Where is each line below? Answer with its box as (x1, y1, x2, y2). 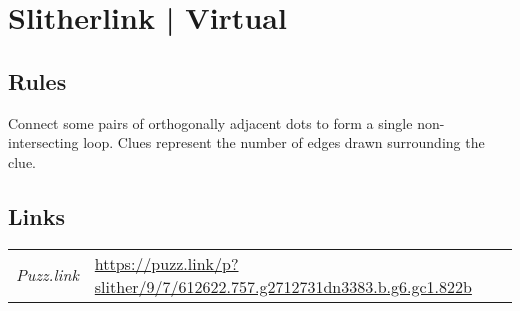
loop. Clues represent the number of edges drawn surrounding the (83, 132, 485, 153)
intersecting (8, 132, 79, 153)
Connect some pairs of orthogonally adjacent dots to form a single (8, 112, 413, 133)
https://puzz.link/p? (94, 251, 239, 275)
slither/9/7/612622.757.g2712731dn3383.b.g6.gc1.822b (94, 274, 472, 298)
